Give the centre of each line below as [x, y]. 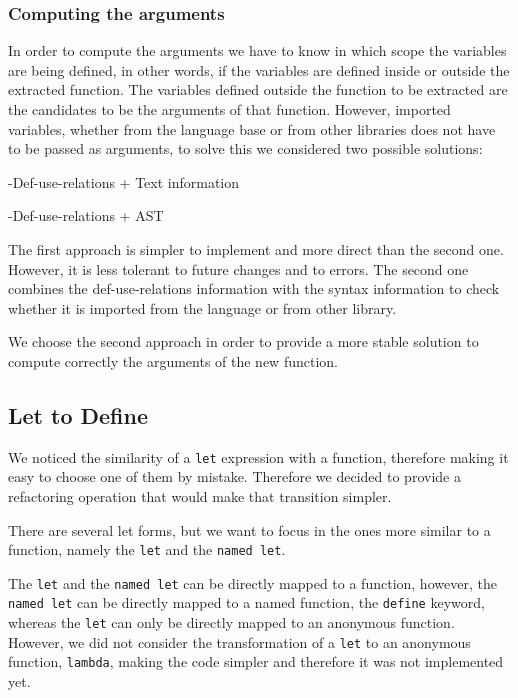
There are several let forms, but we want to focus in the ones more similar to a [249, 529]
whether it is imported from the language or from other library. [202, 307]
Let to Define [78, 414]
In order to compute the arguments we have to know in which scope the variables [257, 50]
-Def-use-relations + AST [86, 215]
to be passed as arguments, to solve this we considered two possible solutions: [245, 148]
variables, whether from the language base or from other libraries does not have [252, 128]
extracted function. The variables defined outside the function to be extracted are [258, 89]
